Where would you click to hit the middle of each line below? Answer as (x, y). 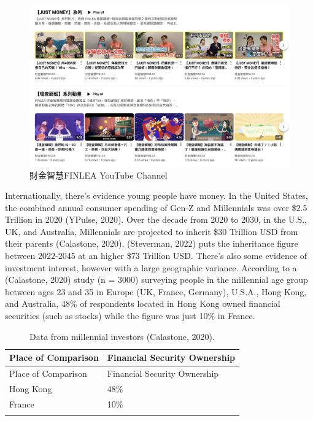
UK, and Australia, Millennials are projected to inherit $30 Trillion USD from (152, 231)
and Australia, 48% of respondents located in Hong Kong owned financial (143, 303)
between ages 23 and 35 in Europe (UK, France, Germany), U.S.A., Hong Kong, (156, 291)
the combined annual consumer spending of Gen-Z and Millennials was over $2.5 (156, 207)
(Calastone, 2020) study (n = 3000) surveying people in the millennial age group (156, 280)
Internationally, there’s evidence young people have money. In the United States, (156, 195)
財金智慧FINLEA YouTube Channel (99, 175)
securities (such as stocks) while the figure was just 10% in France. (130, 316)
